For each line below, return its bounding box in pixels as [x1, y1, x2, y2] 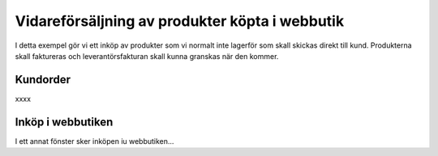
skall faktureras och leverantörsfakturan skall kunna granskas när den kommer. [15, 51, 279, 61]
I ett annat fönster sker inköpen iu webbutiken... [15, 136, 174, 145]
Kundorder [15, 73, 71, 86]
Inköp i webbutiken [15, 115, 114, 129]
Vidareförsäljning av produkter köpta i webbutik [15, 12, 345, 30]
